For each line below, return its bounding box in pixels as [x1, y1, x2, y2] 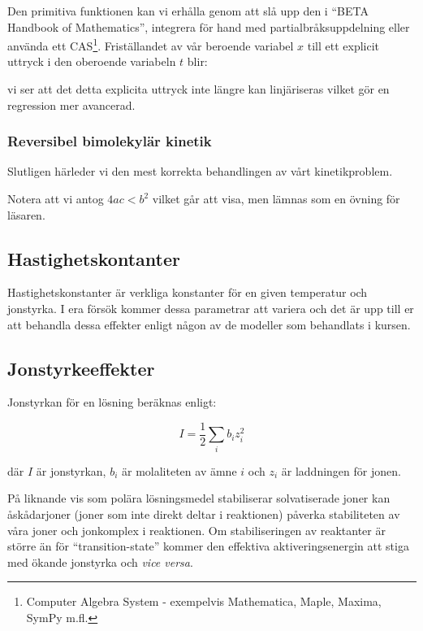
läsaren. [7, 206, 45, 223]
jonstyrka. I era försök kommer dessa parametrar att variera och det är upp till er [7, 300, 414, 317]
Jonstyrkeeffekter [7, 355, 155, 381]
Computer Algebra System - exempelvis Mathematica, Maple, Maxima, [26, 593, 382, 610]
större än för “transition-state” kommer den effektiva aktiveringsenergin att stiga [7, 537, 409, 555]
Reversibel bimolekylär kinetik [7, 131, 212, 151]
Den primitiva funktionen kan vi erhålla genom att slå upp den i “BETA [7, 2, 369, 19]
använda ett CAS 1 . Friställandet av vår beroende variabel [7, 35, 294, 54]
